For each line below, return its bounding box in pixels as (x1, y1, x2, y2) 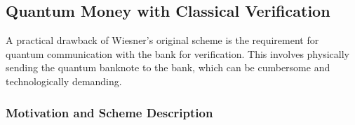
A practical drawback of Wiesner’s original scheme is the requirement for (6, 33, 319, 47)
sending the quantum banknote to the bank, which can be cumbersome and (6, 60, 330, 75)
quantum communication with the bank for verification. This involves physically (6, 46, 349, 61)
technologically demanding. (6, 73, 122, 88)
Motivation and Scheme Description (6, 103, 213, 121)
